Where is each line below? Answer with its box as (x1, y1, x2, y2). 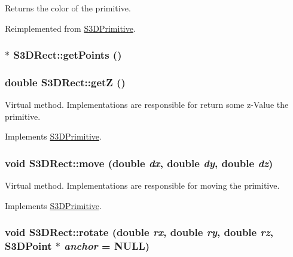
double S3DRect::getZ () (5, 74, 126, 89)
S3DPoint (5, 238, 52, 253)
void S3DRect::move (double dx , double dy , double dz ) (5, 155, 273, 170)
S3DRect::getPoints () (13, 47, 122, 62)
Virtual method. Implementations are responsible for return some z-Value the (5, 98, 289, 111)
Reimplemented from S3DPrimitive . (5, 22, 136, 34)
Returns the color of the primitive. (5, 2, 131, 14)
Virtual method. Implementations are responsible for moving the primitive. (5, 179, 280, 192)
